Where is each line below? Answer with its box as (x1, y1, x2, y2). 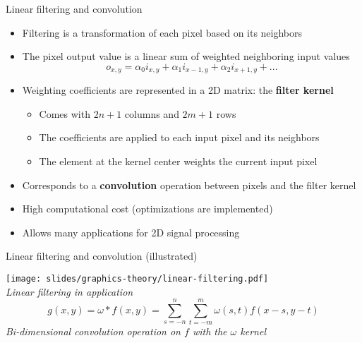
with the (192, 324, 227, 339)
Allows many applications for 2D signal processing (22, 224, 240, 239)
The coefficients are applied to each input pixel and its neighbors (39, 130, 320, 145)
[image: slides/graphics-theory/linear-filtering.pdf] (6, 273, 269, 284)
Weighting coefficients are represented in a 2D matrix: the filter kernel (22, 83, 334, 97)
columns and (124, 106, 179, 121)
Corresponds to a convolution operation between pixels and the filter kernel (22, 177, 356, 192)
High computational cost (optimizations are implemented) (22, 201, 273, 216)
